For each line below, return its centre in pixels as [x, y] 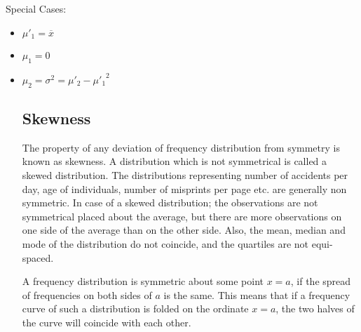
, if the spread [321, 281]
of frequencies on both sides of [87, 294]
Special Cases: [36, 8]
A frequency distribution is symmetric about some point [143, 281]
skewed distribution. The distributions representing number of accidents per [185, 175]
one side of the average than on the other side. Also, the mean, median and [184, 230]
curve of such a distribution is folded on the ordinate [135, 308]
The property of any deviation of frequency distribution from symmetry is [181, 147]
